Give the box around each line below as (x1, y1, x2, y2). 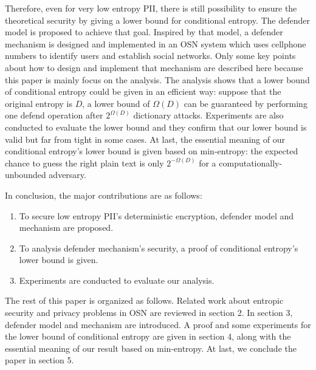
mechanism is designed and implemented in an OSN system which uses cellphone (5, 37, 306, 50)
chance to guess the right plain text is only (5, 156, 164, 169)
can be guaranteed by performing (184, 97, 307, 109)
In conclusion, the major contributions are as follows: (5, 188, 202, 201)
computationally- (219, 156, 283, 169)
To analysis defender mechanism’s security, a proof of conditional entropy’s (19, 241, 298, 254)
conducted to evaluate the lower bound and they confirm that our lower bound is (5, 120, 307, 133)
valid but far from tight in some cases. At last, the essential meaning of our (5, 132, 285, 145)
